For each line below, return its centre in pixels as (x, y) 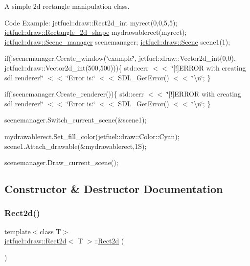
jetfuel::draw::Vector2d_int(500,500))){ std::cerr (77, 67)
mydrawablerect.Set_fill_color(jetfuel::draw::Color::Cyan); (92, 136)
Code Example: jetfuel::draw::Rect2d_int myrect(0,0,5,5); (91, 22)
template (18, 231)
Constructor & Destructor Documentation (114, 189)
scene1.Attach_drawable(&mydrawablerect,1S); (76, 146)
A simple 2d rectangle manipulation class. (67, 6)
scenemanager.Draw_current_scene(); (61, 162)
